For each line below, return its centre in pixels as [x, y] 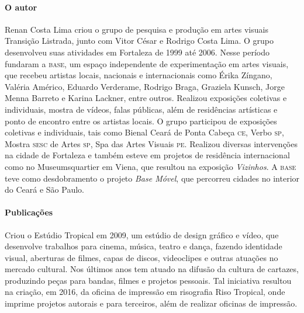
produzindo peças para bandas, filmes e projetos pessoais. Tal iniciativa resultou [148, 280]
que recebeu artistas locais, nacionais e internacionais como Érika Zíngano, [139, 75]
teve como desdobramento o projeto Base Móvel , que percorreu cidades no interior [152, 178]
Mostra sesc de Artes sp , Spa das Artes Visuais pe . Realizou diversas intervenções [151, 143]
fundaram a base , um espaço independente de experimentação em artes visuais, [147, 63]
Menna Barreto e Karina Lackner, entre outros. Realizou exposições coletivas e [146, 98]
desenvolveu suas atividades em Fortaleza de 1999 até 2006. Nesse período [137, 52]
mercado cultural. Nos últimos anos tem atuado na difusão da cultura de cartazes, [152, 269]
